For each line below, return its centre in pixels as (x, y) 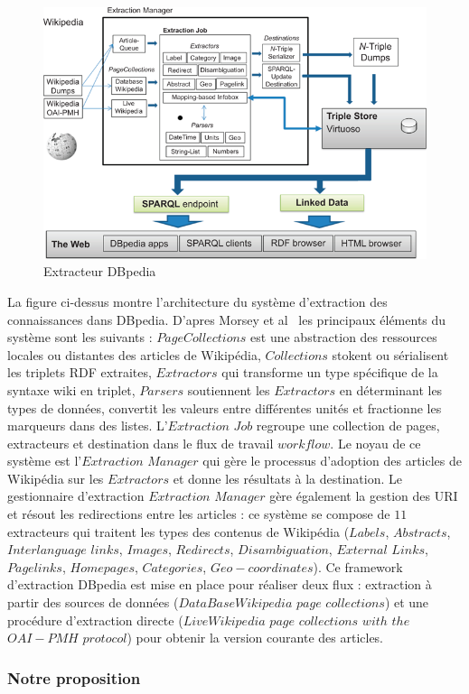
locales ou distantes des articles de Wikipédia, (134, 354)
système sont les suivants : (80, 337)
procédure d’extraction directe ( (95, 620)
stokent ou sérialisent (390, 354)
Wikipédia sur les (56, 478)
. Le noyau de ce (375, 443)
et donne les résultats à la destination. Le (287, 478)
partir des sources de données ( (93, 602)
